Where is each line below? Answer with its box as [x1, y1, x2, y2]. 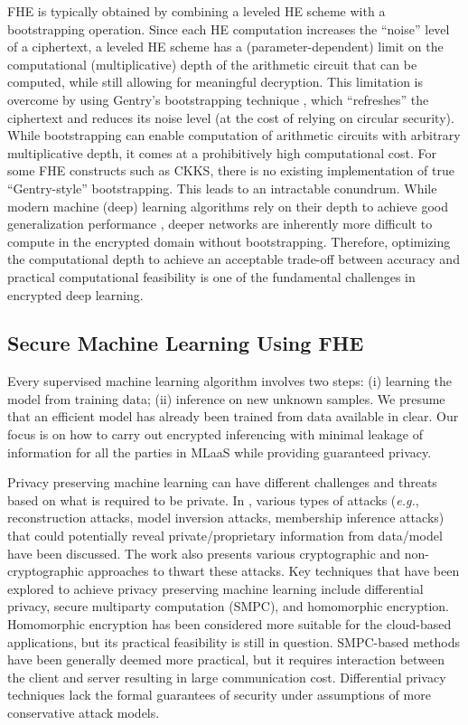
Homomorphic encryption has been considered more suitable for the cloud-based [7, 615, 452, 634]
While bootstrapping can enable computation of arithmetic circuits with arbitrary [7, 126, 461, 145]
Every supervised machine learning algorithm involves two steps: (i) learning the [7, 372, 452, 391]
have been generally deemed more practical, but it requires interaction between [7, 650, 445, 669]
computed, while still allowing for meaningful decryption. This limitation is [7, 72, 424, 91]
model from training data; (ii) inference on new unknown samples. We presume [7, 389, 445, 408]
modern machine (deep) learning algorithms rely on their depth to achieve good [7, 196, 448, 215]
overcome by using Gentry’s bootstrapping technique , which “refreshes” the [7, 89, 429, 108]
